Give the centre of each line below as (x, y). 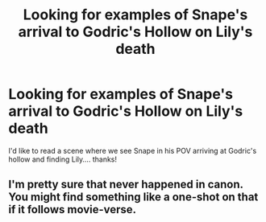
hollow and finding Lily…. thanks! (62, 159)
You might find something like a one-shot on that (133, 197)
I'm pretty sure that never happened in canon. (126, 185)
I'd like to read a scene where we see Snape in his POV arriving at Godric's (133, 150)
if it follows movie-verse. (73, 210)
